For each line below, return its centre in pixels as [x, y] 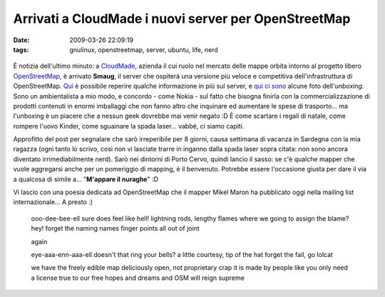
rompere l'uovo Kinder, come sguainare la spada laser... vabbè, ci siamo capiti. [129, 126]
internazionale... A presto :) [53, 202]
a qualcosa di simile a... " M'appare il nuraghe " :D [86, 179]
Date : [21, 40]
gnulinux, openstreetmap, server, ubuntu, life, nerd [144, 49]
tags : [21, 49]
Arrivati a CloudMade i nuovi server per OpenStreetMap [182, 19]
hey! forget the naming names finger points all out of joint [115, 228]
